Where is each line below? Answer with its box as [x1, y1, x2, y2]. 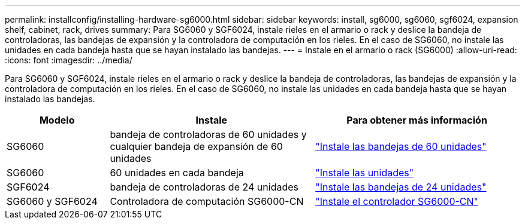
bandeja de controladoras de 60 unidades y [110, 128, 307, 140]
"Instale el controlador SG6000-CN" [315, 195, 479, 207]
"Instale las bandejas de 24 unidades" [315, 181, 487, 193]
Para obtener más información [346, 114, 487, 126]
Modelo [39, 114, 75, 126]
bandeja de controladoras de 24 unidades [110, 181, 298, 193]
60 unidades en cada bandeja [110, 167, 244, 179]
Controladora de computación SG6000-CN [110, 195, 304, 207]
